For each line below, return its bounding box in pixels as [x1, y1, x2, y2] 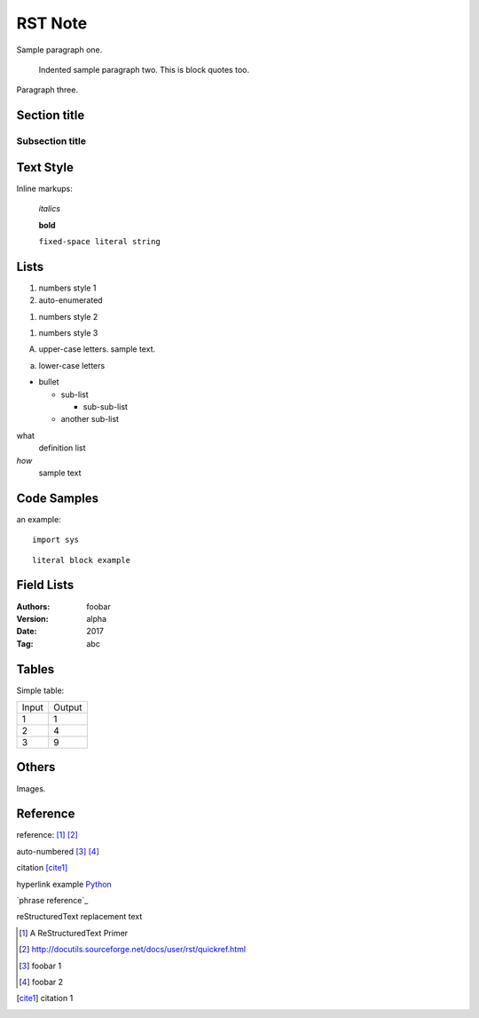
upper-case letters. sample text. [38, 344, 155, 354]
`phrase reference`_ [16, 895, 89, 906]
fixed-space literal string [38, 236, 161, 246]
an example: [16, 513, 61, 524]
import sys [32, 535, 80, 545]
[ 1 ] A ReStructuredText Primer [19, 927, 129, 938]
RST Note [16, 13, 88, 33]
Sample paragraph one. [16, 44, 103, 55]
